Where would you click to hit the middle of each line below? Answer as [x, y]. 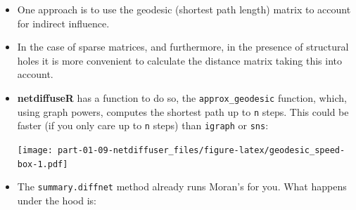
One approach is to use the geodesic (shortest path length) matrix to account [184, 9]
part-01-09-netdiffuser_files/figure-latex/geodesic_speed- [202, 150]
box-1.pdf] [43, 164]
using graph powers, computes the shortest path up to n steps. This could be [183, 111]
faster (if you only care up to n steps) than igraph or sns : [143, 125]
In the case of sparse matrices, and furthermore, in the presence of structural [183, 47]
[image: [35, 150]
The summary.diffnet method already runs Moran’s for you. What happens [182, 186]
